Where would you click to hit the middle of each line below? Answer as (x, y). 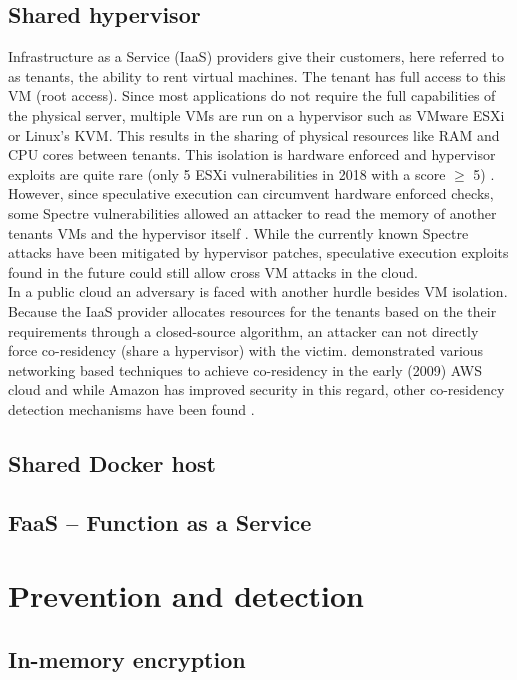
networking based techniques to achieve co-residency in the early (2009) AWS (245, 369)
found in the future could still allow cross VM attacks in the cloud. (213, 271)
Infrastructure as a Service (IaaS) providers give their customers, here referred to (256, 56)
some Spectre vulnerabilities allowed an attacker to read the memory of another (252, 212)
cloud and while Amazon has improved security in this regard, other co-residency (256, 389)
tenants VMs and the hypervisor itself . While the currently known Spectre (238, 232)
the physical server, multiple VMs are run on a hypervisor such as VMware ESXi (256, 114)
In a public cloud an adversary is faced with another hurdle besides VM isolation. (258, 291)
